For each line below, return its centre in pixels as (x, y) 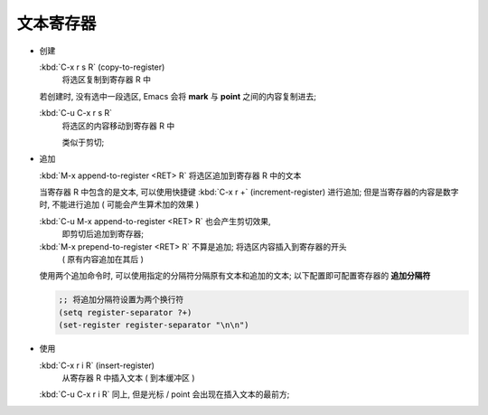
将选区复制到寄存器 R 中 (106, 80)
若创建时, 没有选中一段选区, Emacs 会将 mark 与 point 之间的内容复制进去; (178, 96)
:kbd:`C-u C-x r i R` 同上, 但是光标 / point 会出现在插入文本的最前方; (164, 394)
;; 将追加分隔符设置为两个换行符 (121, 300)
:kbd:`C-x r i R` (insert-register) (97, 365)
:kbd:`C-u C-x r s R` (76, 113)
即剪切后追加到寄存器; (103, 234)
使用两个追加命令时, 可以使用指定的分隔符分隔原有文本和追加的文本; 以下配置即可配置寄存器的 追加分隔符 (235, 276)
